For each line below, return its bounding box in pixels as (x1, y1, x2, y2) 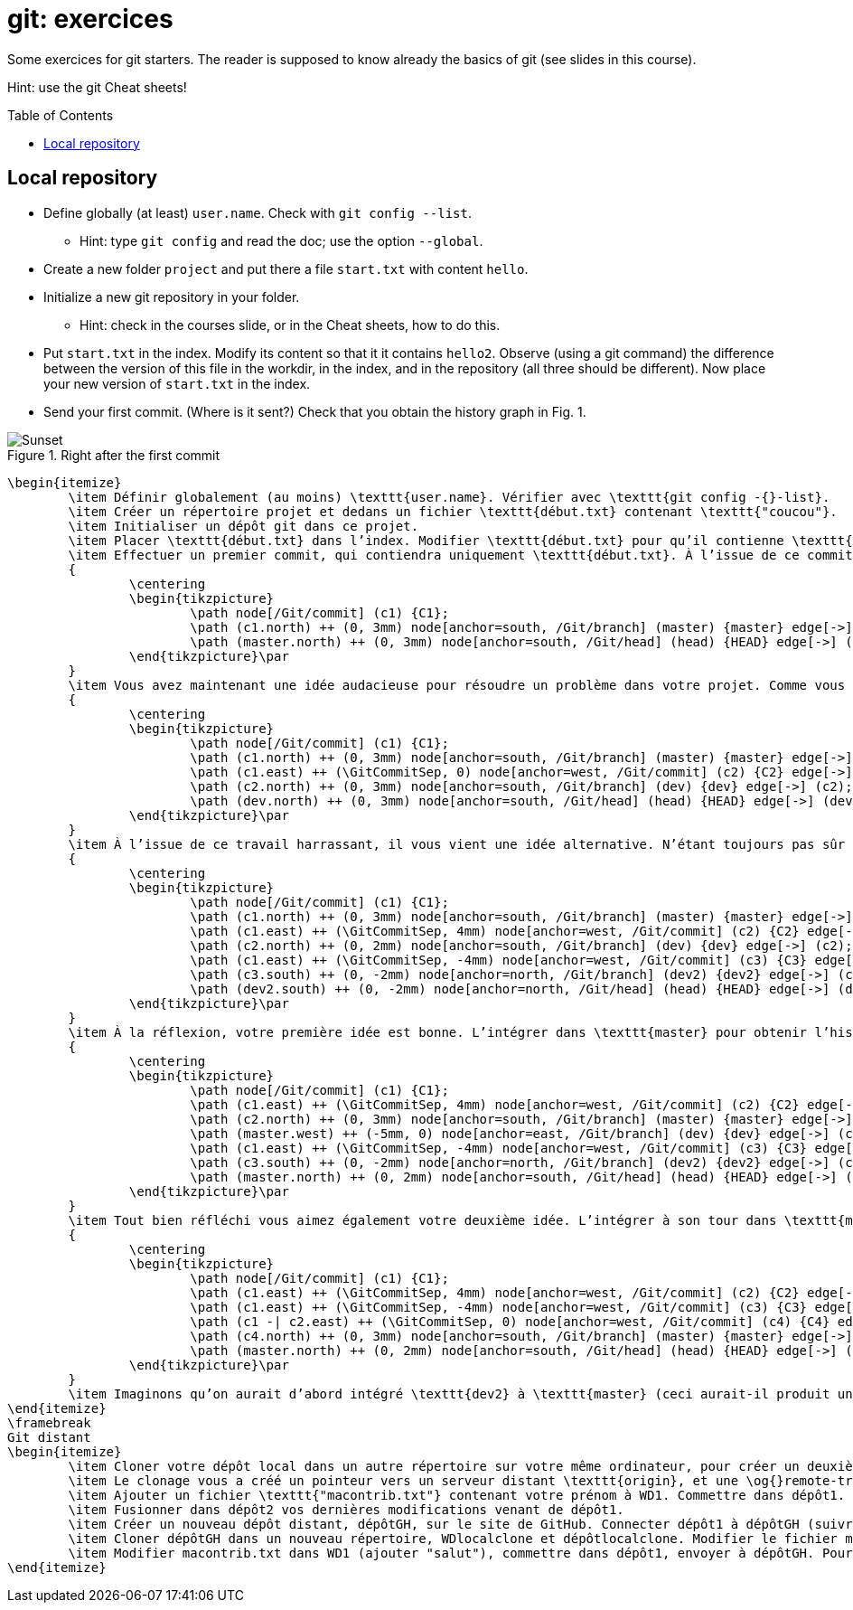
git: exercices (7, 4, 173, 34)
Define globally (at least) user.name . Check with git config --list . (43, 204, 472, 221)
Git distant (7, 1429, 91, 1445)
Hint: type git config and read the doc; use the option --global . (80, 232, 483, 249)
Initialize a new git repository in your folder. (43, 288, 300, 305)
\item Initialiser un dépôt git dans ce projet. (68, 518, 419, 533)
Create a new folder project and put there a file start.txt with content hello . (43, 260, 529, 277)
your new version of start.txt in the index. (43, 375, 311, 391)
